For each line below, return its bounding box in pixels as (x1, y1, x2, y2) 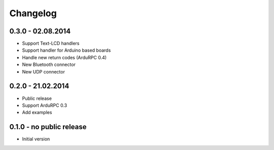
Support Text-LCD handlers (22, 41, 80, 47)
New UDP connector (22, 68, 65, 74)
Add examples (22, 109, 52, 116)
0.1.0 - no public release (9, 123, 87, 131)
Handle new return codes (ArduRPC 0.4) (22, 54, 107, 60)
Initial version (22, 136, 50, 142)
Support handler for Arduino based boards (22, 47, 111, 53)
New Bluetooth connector (22, 61, 76, 68)
